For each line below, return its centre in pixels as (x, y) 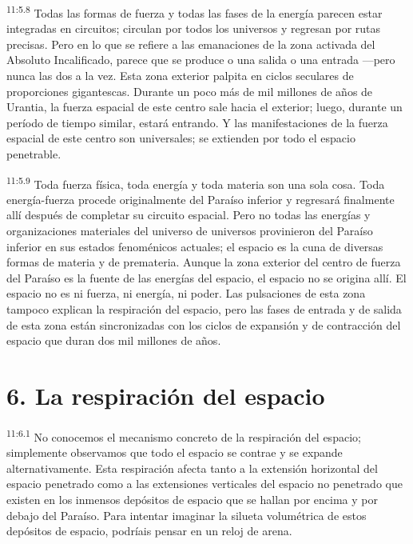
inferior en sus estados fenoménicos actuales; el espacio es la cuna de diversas (195, 246)
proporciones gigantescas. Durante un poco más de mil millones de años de (190, 91)
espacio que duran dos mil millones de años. (114, 340)
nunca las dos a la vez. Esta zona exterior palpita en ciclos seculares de (180, 76)
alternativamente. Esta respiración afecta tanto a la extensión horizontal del (192, 468)
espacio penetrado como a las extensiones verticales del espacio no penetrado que (205, 484)
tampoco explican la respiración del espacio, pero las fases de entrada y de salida (204, 309)
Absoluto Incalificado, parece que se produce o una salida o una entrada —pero (201, 60)
